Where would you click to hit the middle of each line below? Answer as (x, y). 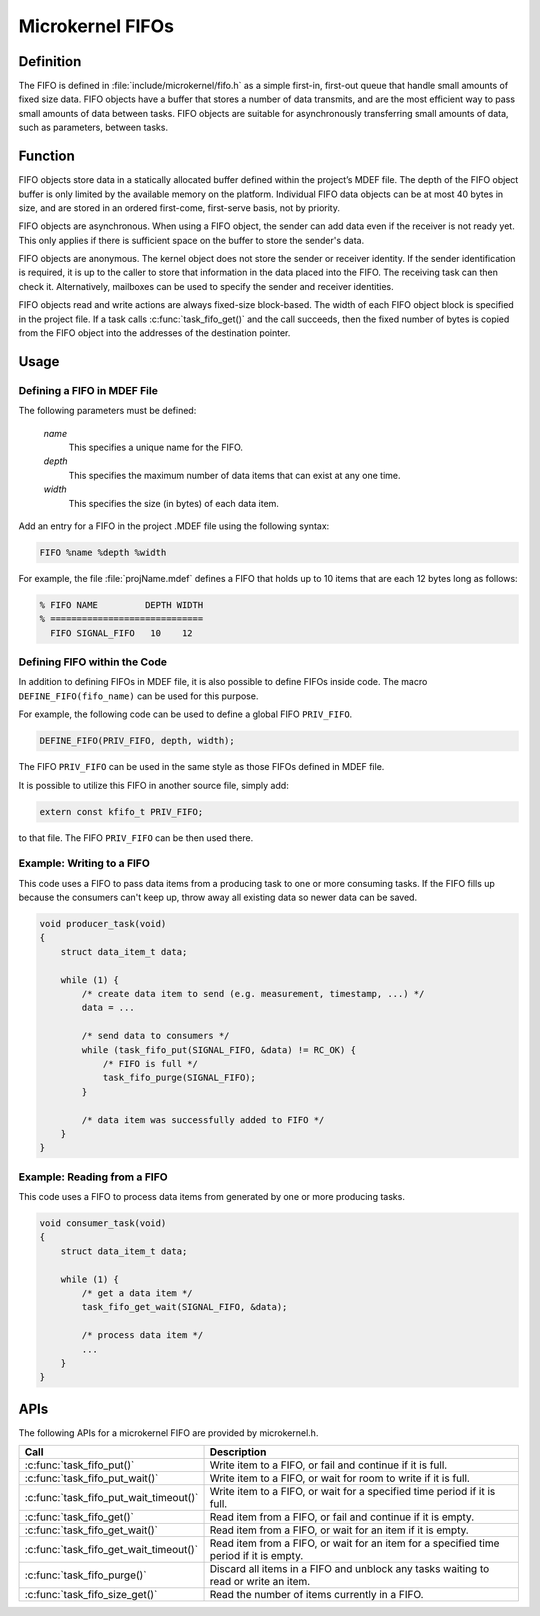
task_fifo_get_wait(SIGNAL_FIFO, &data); (184, 1307)
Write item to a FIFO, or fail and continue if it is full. (328, 1465)
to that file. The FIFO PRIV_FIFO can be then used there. (136, 837)
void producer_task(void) (103, 924)
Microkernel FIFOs (96, 26)
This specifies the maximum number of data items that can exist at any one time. (234, 475)
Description (238, 1452)
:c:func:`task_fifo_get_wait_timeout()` (111, 1550)
